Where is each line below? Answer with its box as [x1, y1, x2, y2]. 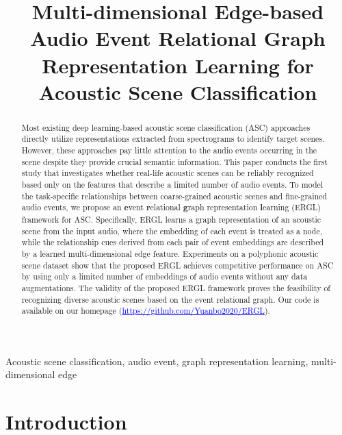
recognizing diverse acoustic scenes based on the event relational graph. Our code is [21, 293, 319, 305]
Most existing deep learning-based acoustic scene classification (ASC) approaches [21, 121, 311, 133]
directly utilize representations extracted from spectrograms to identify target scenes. [21, 133, 325, 145]
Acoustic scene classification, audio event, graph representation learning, [5, 353, 308, 368]
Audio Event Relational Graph [30, 24, 326, 52]
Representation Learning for [42, 51, 314, 79]
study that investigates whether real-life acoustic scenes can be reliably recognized [21, 167, 314, 179]
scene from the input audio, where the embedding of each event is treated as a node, [21, 225, 323, 236]
